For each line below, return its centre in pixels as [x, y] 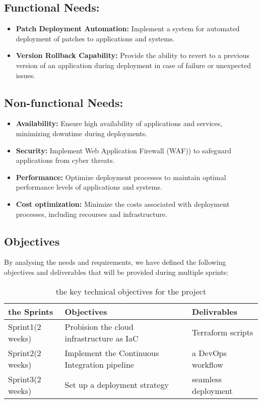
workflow [208, 364]
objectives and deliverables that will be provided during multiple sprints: [116, 272]
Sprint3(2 [25, 379]
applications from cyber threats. [65, 160]
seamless [207, 379]
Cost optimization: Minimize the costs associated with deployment [123, 204]
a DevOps [209, 353]
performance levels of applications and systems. [89, 187]
